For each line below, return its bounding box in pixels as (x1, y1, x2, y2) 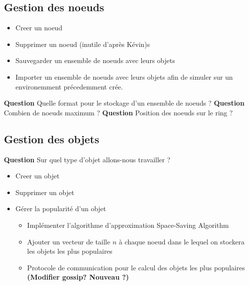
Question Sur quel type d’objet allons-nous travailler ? (4, 154, 171, 164)
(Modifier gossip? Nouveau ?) (27, 272, 129, 282)
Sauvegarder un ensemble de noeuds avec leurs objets (15, 55, 175, 66)
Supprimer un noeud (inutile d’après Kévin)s (15, 39, 150, 49)
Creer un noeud (15, 22, 63, 33)
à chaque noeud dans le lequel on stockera (118, 236, 245, 246)
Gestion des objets (4, 131, 99, 146)
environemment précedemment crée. (15, 81, 123, 91)
